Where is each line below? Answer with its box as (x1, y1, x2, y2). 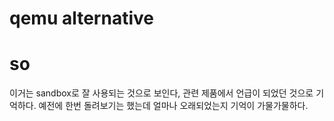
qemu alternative (9, 7, 154, 30)
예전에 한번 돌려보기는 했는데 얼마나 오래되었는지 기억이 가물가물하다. (38, 100, 309, 112)
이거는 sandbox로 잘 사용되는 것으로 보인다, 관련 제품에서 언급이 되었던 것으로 (9, 87, 314, 99)
